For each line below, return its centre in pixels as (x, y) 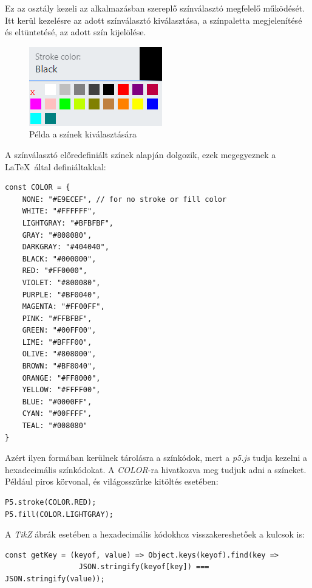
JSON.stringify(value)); (55, 579)
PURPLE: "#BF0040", (61, 295)
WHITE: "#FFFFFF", (59, 211)
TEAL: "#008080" (55, 426)
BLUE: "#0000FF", (57, 402)
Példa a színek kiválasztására (83, 134)
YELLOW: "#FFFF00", (61, 390)
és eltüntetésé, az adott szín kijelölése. (76, 32)
